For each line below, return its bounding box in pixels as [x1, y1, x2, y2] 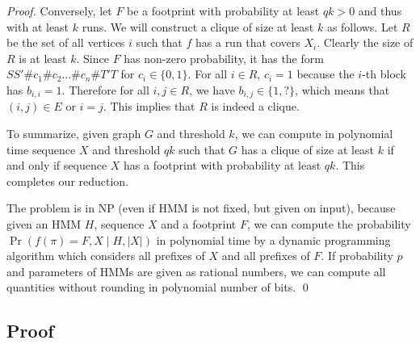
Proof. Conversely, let [6, 2, 112, 19]
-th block [362, 65, 407, 82]
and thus [358, 2, 402, 19]
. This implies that [103, 98, 195, 115]
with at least [6, 18, 69, 35]
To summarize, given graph [6, 125, 141, 142]
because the [296, 65, 355, 82]
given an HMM [6, 215, 82, 232]
